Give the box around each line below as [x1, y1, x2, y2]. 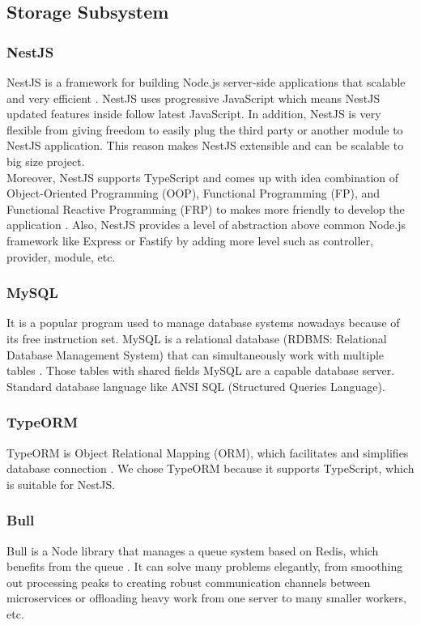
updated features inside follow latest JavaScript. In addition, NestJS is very [6, 105, 381, 122]
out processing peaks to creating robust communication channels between [6, 573, 371, 590]
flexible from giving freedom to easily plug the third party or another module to [6, 121, 403, 138]
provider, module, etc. [6, 248, 116, 265]
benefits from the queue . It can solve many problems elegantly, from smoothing [6, 558, 403, 575]
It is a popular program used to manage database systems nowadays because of [6, 314, 400, 331]
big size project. [6, 152, 85, 169]
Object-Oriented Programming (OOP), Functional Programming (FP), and [6, 185, 381, 202]
